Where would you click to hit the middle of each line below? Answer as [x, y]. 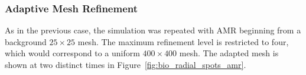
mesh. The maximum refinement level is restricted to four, [183, 41]
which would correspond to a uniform [72, 53]
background [26, 41]
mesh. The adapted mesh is [229, 53]
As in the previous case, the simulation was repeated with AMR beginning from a [153, 30]
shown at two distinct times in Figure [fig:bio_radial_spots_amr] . [126, 64]
